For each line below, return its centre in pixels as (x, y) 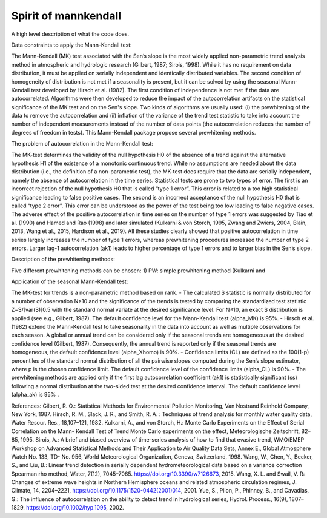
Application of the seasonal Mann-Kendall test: (70, 281)
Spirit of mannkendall (66, 16)
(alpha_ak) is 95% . (35, 395)
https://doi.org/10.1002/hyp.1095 (66, 508)
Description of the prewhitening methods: (63, 259)
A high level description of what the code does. (70, 34)
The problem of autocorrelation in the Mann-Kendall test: (82, 144)
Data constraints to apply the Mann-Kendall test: (72, 45)
